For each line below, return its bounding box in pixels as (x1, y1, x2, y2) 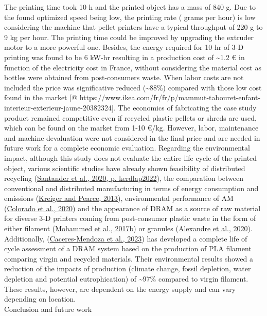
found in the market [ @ (4, 92, 78, 103)
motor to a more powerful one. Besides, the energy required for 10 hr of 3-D (4, 42, 244, 52)
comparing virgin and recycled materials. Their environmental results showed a (4, 253, 253, 264)
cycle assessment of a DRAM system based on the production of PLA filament (4, 243, 252, 254)
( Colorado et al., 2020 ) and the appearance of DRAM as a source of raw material (4, 202, 261, 213)
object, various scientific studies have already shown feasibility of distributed (4, 162, 245, 173)
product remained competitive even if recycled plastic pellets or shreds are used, (4, 112, 257, 123)
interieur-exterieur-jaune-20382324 (4, 102, 112, 113)
